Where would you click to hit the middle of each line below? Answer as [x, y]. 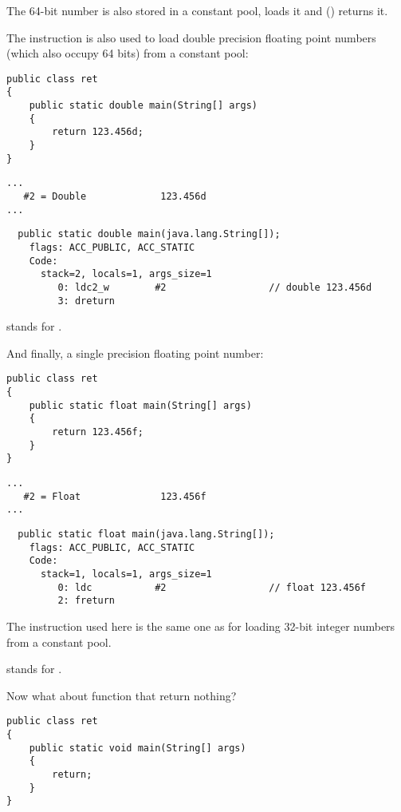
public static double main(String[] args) [143, 106]
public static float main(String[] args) [140, 405]
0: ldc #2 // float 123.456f [212, 587]
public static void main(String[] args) [138, 748]
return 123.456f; [98, 432]
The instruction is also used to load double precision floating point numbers [191, 37]
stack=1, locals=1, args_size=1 [126, 574]
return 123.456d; [98, 132]
